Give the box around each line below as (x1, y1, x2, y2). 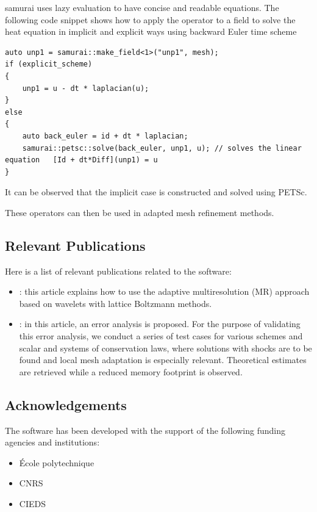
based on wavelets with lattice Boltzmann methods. (19, 297, 212, 309)
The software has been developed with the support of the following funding (5, 424, 286, 436)
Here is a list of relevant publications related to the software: (5, 264, 232, 277)
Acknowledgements (5, 395, 127, 414)
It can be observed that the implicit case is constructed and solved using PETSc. (5, 186, 307, 198)
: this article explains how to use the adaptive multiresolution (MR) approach (19, 285, 310, 298)
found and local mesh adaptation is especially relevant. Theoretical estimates (19, 353, 307, 366)
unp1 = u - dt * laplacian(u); (22, 84, 149, 93)
